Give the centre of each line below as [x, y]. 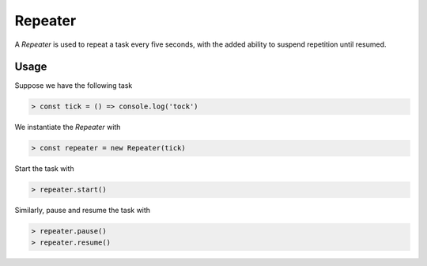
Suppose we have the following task [74, 85]
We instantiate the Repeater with [68, 127]
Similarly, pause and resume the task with [82, 211]
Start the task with [44, 169]
